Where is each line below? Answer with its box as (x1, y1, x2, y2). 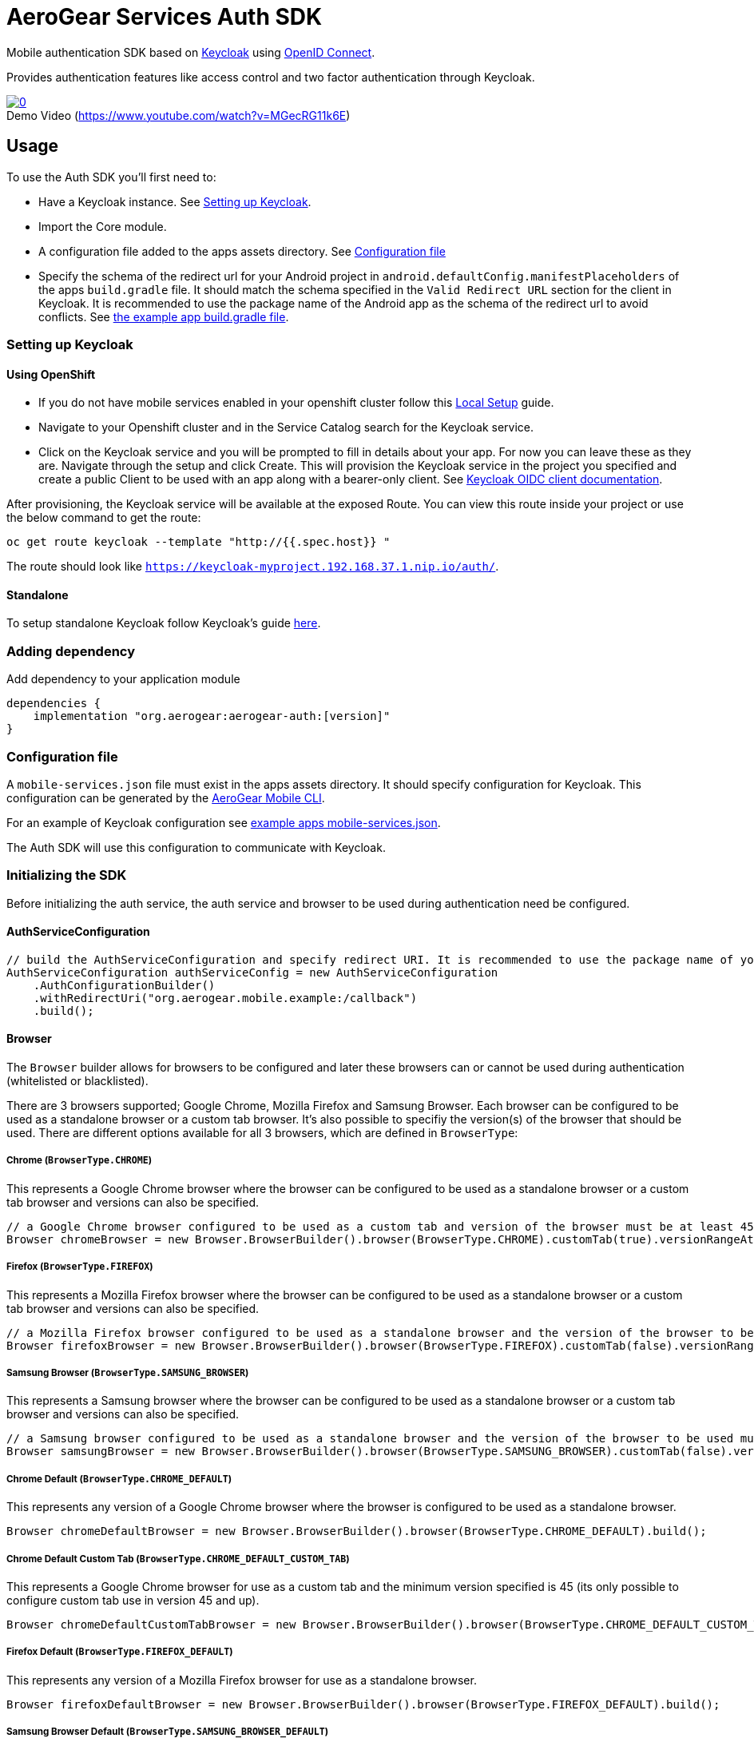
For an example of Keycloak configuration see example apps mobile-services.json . (6, 815, 441, 829)
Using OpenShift (6, 367, 96, 381)
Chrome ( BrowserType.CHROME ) (6, 1155, 153, 1167)
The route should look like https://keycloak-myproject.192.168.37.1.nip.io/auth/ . (6, 559, 499, 574)
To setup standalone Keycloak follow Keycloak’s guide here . (6, 616, 321, 630)
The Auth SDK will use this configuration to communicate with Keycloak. (6, 840, 386, 854)
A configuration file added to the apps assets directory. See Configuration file (38, 244, 446, 258)
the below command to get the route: (6, 511, 201, 525)
